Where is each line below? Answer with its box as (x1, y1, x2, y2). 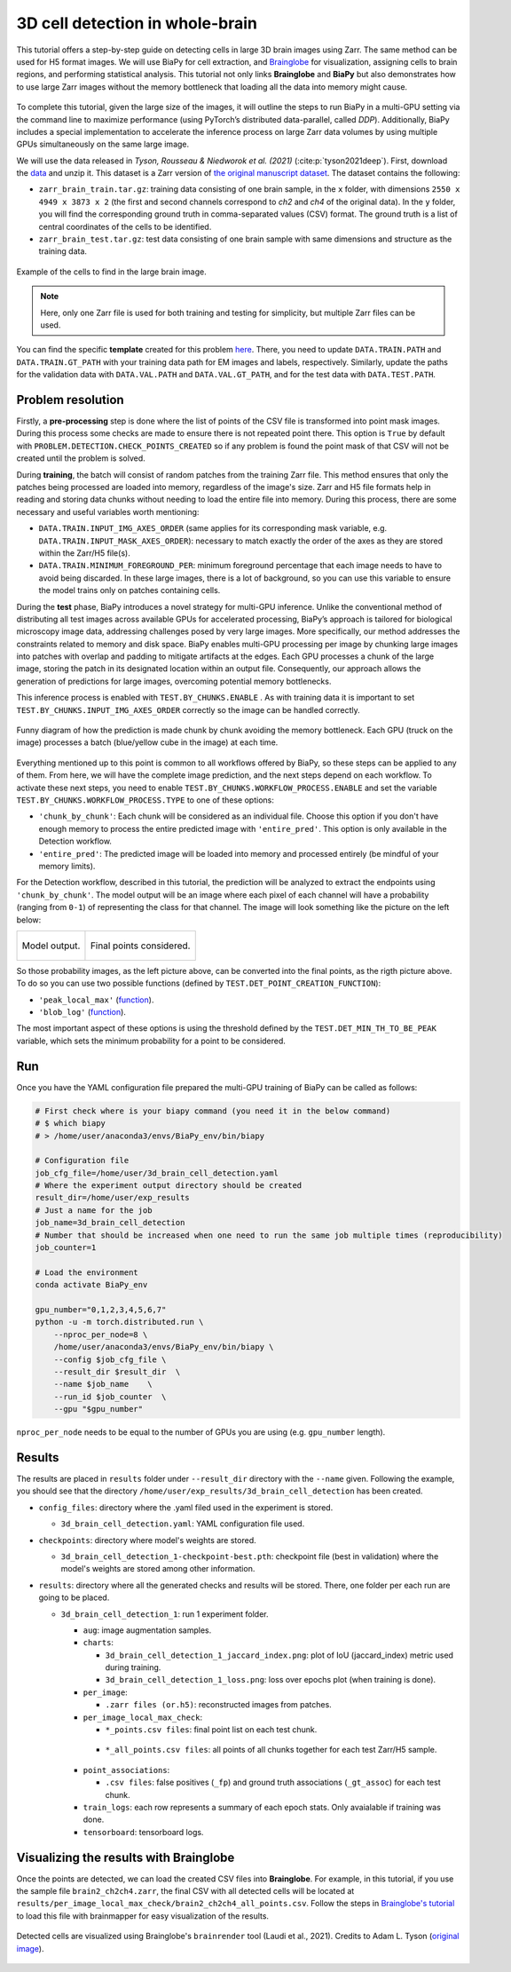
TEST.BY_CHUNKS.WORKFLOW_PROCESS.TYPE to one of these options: (16, 795, 274, 805)
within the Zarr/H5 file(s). (38, 547, 130, 558)
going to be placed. (38, 1592, 110, 1603)
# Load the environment (35, 1267, 139, 1278)
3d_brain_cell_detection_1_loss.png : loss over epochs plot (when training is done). (105, 1675, 436, 1685)
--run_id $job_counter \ (53, 1391, 167, 1402)
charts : (83, 1637, 114, 1648)
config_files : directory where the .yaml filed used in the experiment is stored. (38, 1501, 334, 1513)
